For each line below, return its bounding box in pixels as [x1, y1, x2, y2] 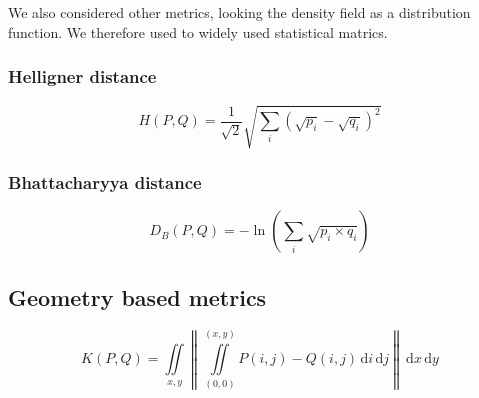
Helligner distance [8, 64, 157, 89]
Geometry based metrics [8, 281, 267, 312]
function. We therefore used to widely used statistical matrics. [8, 21, 388, 42]
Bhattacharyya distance [8, 169, 202, 194]
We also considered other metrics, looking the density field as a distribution [8, 2, 471, 22]
